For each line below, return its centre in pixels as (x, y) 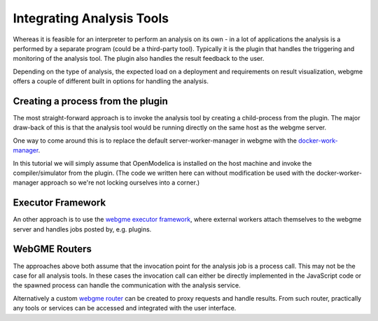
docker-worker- (339, 173)
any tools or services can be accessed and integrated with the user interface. (125, 308)
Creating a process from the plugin (90, 101)
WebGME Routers (52, 249)
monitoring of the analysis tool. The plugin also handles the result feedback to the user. (139, 59)
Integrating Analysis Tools (91, 18)
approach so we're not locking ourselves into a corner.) (120, 183)
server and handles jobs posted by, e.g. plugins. (82, 229)
